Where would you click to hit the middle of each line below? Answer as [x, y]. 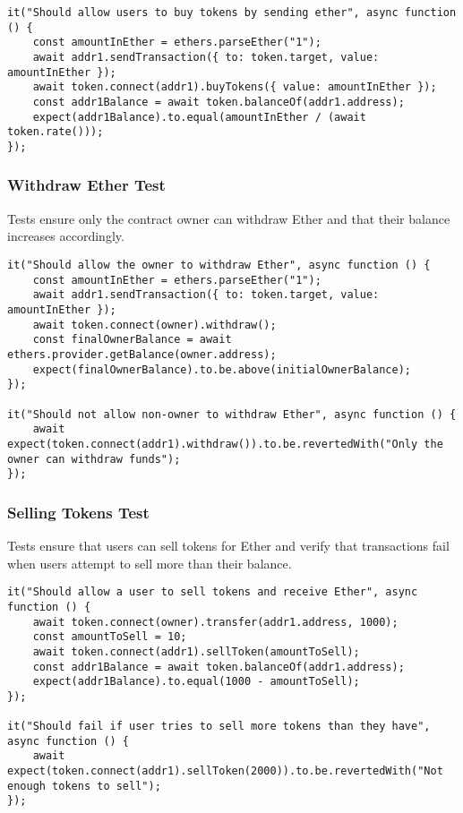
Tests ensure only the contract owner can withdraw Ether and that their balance [229, 218]
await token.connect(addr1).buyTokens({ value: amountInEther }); [235, 87]
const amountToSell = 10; [110, 637]
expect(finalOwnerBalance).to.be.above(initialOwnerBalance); [222, 369]
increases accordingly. [66, 236]
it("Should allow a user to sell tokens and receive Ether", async [213, 592]
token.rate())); [56, 132]
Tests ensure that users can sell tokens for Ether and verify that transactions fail [228, 546]
